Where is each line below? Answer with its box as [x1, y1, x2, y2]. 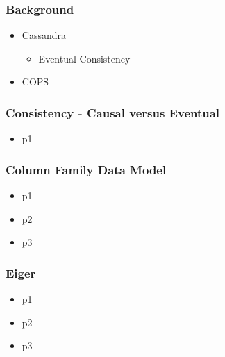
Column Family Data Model [6, 160, 167, 178]
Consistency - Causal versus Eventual [6, 103, 220, 121]
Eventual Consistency [38, 51, 131, 65]
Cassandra [22, 28, 66, 42]
